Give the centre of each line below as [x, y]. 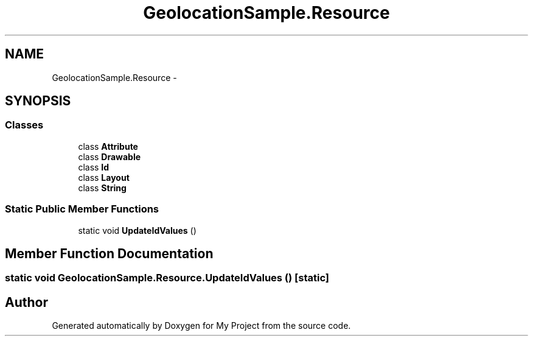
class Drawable [110, 156]
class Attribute [108, 146]
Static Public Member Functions [82, 209]
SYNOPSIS [38, 101]
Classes [24, 125]
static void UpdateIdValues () [137, 230]
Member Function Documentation [109, 253]
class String [102, 188]
